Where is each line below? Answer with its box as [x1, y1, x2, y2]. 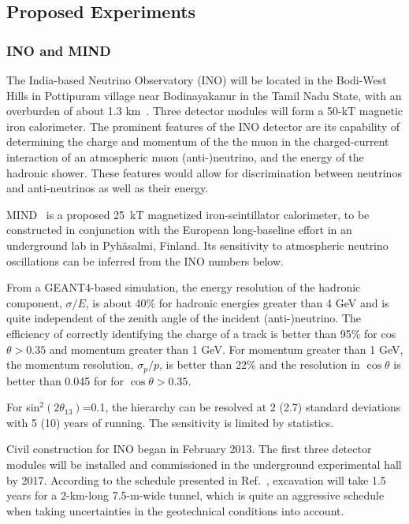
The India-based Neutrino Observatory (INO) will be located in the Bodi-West [6, 72, 387, 87]
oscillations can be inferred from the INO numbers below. [6, 252, 284, 269]
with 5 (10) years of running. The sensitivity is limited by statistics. [6, 414, 334, 430]
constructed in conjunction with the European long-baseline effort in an [6, 221, 352, 238]
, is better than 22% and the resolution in [158, 356, 360, 373]
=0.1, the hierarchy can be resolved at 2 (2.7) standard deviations [82, 399, 401, 415]
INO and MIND [6, 40, 111, 60]
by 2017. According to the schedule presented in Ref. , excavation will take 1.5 [6, 471, 386, 488]
